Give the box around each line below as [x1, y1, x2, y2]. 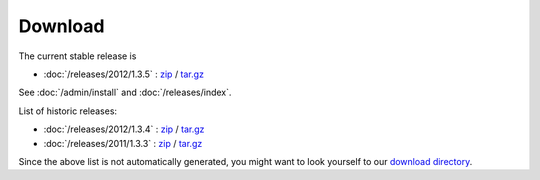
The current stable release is [18, 50, 137, 62]
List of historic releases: [18, 105, 118, 117]
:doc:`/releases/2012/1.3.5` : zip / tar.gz [43, 68, 205, 80]
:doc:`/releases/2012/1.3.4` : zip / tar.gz [43, 123, 205, 135]
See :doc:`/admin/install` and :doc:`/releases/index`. [18, 86, 232, 99]
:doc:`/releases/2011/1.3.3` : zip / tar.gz [43, 137, 203, 149]
